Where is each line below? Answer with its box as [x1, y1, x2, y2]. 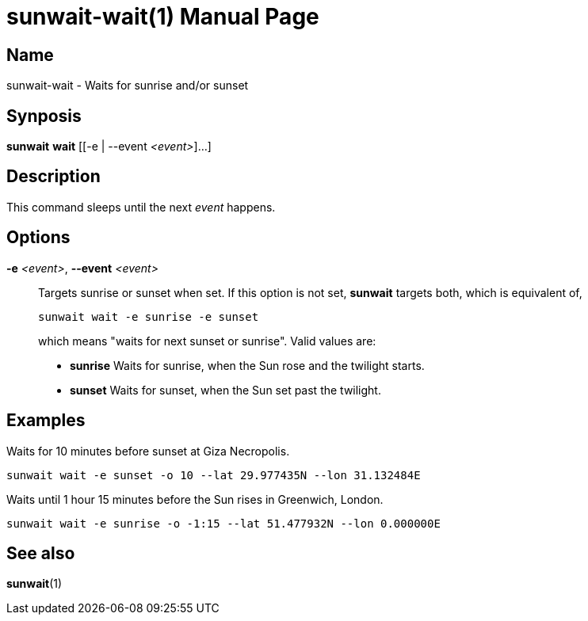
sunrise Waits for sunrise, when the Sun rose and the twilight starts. [70, 358, 425, 372]
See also [6, 543, 75, 563]
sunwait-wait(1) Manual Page [6, 3, 319, 30]
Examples [6, 410, 86, 431]
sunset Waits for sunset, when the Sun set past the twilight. [70, 383, 381, 397]
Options [6, 227, 71, 248]
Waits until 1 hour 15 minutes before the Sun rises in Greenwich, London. [6, 492, 384, 506]
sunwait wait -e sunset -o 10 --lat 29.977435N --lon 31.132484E [6, 468, 421, 482]
